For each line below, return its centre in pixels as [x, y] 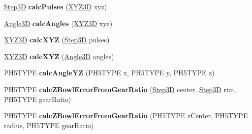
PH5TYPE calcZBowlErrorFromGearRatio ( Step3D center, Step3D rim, [120, 89]
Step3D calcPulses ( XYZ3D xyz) [56, 6]
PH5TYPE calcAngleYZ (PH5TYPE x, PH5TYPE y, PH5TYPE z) [109, 73]
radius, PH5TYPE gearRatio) [49, 125]
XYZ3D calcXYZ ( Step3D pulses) [57, 40]
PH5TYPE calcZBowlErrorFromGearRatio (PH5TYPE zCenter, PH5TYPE [126, 116]
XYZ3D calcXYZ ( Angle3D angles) [59, 56]
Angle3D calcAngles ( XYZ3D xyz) [58, 23]
